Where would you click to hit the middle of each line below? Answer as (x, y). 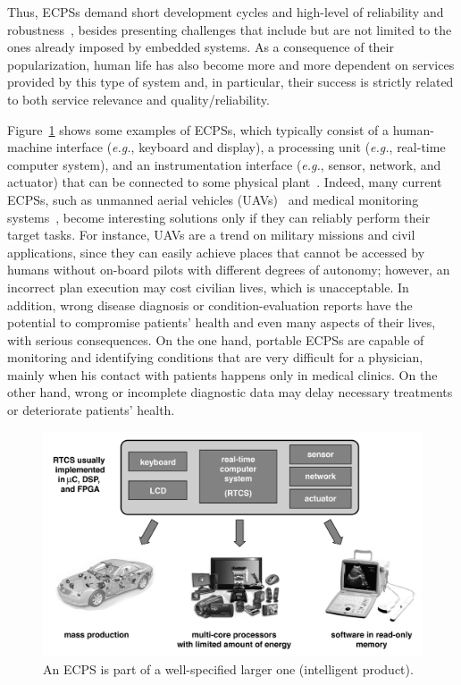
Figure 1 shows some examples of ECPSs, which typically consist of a (198, 129)
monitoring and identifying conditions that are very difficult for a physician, (215, 357)
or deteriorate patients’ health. (91, 410)
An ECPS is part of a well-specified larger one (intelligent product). (228, 668)
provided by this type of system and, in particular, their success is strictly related (230, 82)
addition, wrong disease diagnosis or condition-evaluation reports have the (210, 304)
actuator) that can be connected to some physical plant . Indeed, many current (225, 182)
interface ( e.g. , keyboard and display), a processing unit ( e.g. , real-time (251, 147)
